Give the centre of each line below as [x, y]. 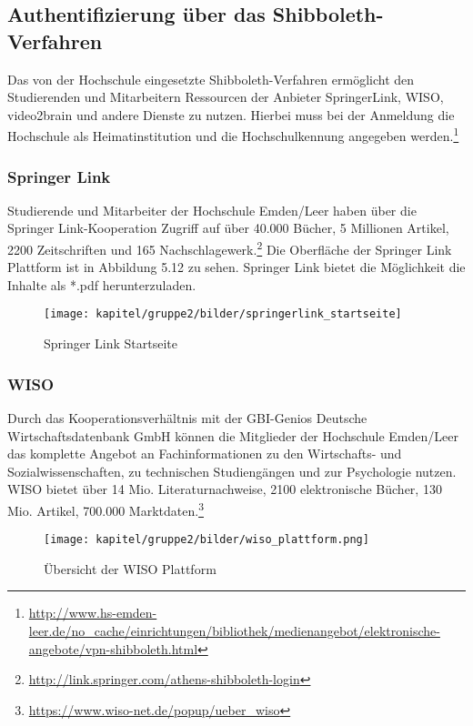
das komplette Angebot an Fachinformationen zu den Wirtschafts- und [205, 454]
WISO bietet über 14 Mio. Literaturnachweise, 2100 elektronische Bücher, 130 [225, 489]
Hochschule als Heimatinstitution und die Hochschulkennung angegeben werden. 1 [233, 135]
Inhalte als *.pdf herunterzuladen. [102, 284]
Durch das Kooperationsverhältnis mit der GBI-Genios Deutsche [187, 417]
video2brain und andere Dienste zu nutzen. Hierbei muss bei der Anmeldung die [231, 114]
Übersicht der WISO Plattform [130, 568]
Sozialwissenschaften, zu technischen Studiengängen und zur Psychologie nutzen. [232, 471]
